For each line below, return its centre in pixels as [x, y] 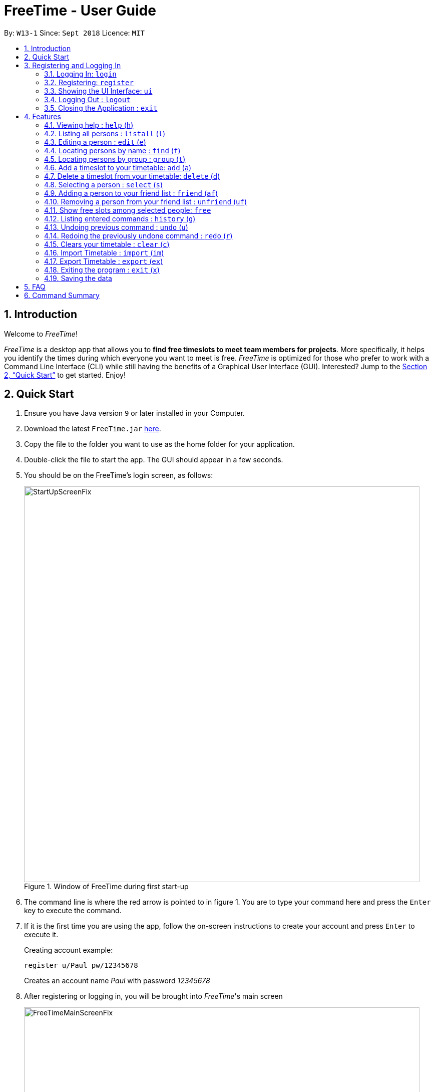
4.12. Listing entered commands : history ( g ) [120, 218]
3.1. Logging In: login [80, 74]
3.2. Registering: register [89, 82]
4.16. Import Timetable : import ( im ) [104, 252]
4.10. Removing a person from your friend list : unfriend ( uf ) [146, 201]
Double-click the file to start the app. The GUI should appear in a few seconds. [154, 460]
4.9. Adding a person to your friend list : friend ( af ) [131, 193]
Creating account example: [69, 950]
